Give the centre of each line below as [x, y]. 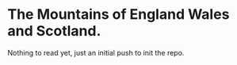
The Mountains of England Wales [118, 14]
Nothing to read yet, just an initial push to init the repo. [96, 52]
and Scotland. [54, 31]
